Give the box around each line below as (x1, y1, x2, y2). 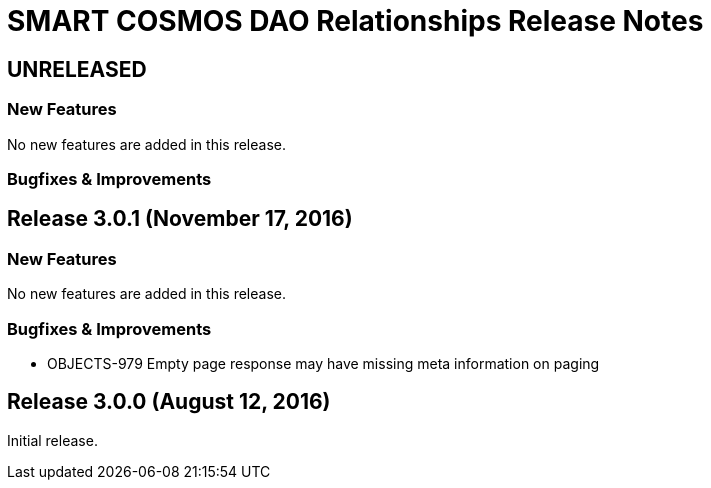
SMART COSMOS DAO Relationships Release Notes (7, 4, 704, 38)
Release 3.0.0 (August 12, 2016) (7, 389, 331, 415)
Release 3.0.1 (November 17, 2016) (7, 206, 353, 232)
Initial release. (7, 431, 98, 449)
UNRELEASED (7, 56, 147, 82)
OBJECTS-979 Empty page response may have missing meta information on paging (47, 354, 600, 372)
